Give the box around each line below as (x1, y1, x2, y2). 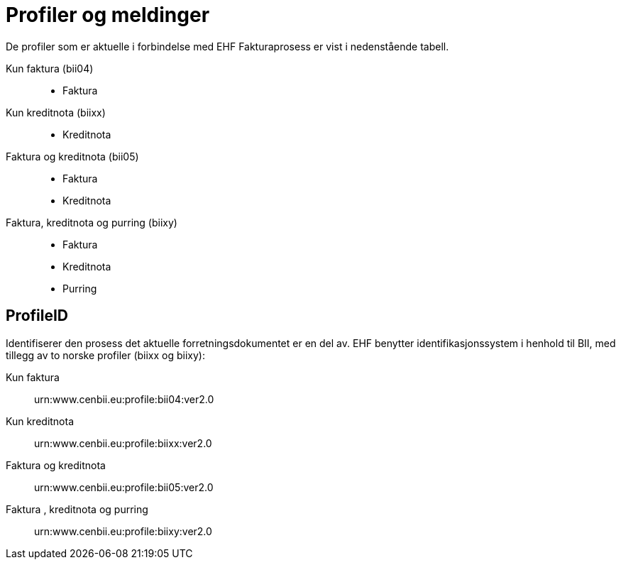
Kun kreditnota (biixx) (6, 106, 106, 119)
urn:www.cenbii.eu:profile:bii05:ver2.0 (34, 481, 214, 493)
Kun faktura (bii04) (6, 62, 94, 75)
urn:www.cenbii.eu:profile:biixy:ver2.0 (34, 525, 212, 537)
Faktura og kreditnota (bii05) (6, 150, 139, 163)
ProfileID (6, 307, 69, 325)
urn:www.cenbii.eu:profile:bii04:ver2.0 (34, 393, 214, 405)
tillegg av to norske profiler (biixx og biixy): (6, 349, 205, 361)
